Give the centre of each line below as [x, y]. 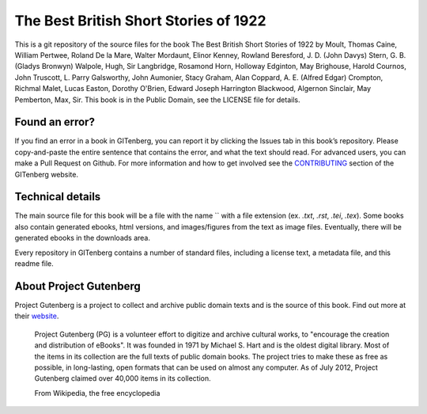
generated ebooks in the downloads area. [82, 238]
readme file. [34, 264]
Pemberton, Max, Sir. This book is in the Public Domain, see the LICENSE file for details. [157, 100]
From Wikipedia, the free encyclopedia [97, 393]
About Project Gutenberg [78, 286]
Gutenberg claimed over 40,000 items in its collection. [123, 378]
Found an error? [55, 122]
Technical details [58, 197]
